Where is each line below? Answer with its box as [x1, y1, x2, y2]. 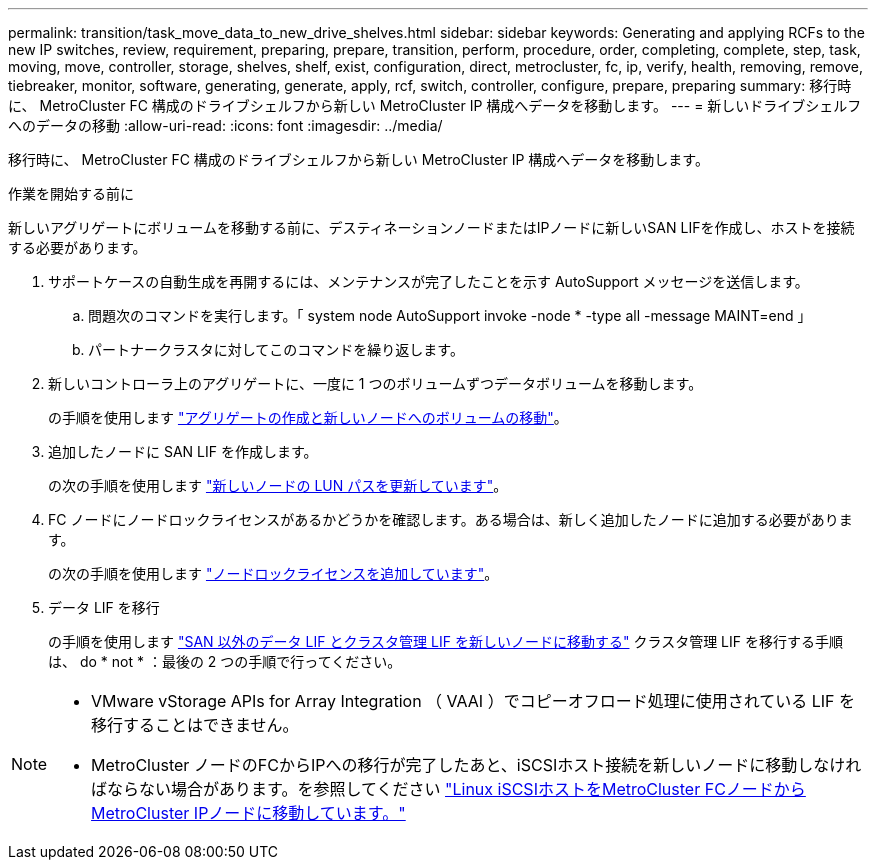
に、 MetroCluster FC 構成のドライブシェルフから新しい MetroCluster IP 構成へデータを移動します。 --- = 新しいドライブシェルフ [8, 97, 862, 114]
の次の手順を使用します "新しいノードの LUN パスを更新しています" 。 [48, 477, 508, 494]
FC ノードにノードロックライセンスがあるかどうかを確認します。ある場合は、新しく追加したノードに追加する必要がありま [48, 511, 853, 528]
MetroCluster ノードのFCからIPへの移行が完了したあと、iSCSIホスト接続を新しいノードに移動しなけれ [91, 755, 862, 775]
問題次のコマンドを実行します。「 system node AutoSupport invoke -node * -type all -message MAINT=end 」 [88, 307, 812, 324]
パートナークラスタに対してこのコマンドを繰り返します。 [88, 341, 464, 358]
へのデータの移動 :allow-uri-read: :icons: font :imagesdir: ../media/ [8, 117, 443, 134]
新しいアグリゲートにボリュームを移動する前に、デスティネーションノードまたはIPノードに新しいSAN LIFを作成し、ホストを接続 [8, 219, 855, 236]
